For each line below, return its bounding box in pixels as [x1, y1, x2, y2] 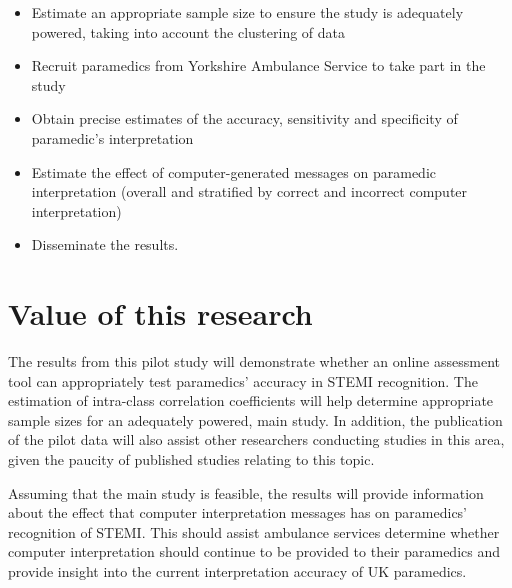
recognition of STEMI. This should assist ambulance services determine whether [8, 521, 500, 542]
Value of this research [8, 293, 313, 334]
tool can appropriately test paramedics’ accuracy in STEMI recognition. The [8, 370, 478, 391]
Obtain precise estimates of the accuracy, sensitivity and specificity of [31, 108, 458, 129]
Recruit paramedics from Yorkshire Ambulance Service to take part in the [31, 55, 486, 76]
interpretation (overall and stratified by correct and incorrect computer [31, 181, 468, 202]
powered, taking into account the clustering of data [31, 21, 346, 42]
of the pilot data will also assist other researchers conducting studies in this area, [8, 429, 505, 450]
